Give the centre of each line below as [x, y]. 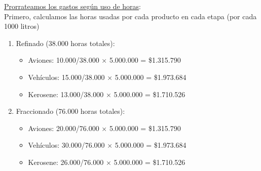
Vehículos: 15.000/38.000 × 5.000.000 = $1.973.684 [107, 77]
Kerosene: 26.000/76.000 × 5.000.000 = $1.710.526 [107, 162]
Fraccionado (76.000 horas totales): [70, 111]
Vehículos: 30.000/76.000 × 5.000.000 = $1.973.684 [107, 145]
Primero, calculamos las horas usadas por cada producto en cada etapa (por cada [130, 16]
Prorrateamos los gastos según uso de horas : [72, 6]
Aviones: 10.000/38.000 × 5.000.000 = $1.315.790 [104, 60]
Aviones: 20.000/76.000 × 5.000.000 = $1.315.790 [104, 128]
